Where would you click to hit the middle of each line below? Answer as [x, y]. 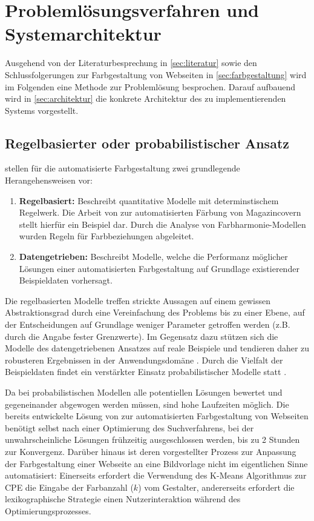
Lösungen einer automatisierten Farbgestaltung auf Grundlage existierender [159, 268]
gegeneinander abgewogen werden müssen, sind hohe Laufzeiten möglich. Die [147, 404]
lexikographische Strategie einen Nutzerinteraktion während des [123, 499]
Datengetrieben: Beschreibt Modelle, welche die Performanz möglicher [153, 257]
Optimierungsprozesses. [48, 510]
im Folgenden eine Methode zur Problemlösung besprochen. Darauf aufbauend [150, 86]
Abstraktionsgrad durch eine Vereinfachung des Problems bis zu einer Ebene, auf [155, 312]
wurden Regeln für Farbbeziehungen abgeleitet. [106, 236]
